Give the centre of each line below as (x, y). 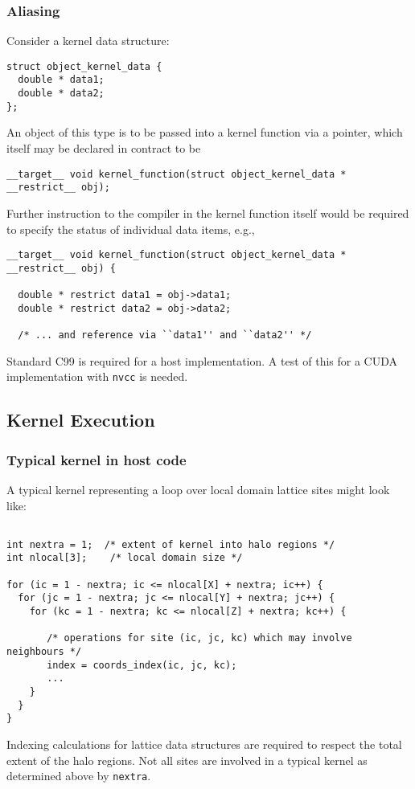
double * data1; (61, 80)
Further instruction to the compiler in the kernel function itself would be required (208, 213)
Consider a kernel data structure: (88, 41)
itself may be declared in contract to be (104, 148)
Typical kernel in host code (97, 459)
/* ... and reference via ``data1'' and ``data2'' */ (165, 335)
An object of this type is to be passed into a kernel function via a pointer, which (205, 132)
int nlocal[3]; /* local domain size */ (125, 558)
